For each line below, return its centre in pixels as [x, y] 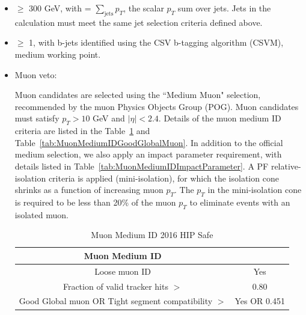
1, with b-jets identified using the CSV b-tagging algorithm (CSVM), [156, 42]
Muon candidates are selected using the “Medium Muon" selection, [138, 95]
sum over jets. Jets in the [224, 8]
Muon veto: [36, 74]
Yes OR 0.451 [260, 301]
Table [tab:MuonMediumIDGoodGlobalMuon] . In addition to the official [149, 142]
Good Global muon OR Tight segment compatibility [116, 301]
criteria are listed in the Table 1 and [82, 131]
